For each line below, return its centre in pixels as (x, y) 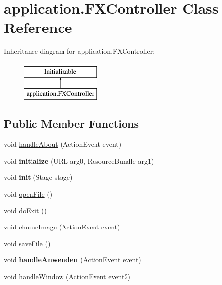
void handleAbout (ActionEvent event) (63, 144)
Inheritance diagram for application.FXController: (79, 51)
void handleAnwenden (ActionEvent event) (73, 260)
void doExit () (25, 210)
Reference (38, 27)
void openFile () (28, 194)
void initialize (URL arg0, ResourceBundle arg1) (79, 160)
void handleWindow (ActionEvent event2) (67, 276)
